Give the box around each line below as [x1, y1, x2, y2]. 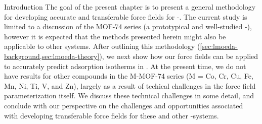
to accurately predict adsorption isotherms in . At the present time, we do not [4, 60, 246, 71]
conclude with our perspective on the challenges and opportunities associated [4, 100, 243, 110]
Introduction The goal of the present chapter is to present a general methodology [4, 2, 256, 12]
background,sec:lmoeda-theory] [4, 50, 100, 61]
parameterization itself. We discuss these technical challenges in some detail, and [4, 90, 254, 101]
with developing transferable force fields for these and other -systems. [4, 110, 219, 120]
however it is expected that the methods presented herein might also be [4, 31, 226, 41]
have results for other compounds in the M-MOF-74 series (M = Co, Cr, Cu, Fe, [4, 71, 253, 81]
